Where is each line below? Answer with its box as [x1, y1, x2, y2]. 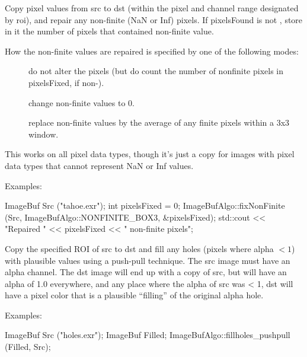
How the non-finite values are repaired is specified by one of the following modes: [5, 44, 299, 57]
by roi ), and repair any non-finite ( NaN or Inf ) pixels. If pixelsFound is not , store [5, 13, 303, 26]
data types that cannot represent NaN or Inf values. [5, 159, 194, 171]
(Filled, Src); [5, 340, 51, 353]
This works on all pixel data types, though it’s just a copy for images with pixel [5, 148, 295, 160]
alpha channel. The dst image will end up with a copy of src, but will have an [5, 266, 287, 278]
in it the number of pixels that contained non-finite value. [5, 25, 214, 37]
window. [28, 128, 59, 140]
